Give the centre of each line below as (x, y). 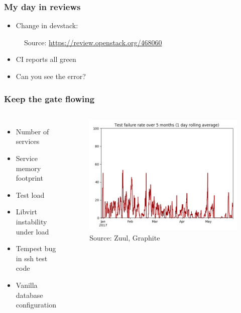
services (28, 141)
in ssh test (32, 258)
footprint (29, 178)
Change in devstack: (47, 25)
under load (32, 231)
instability (31, 221)
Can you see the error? (51, 76)
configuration (36, 305)
